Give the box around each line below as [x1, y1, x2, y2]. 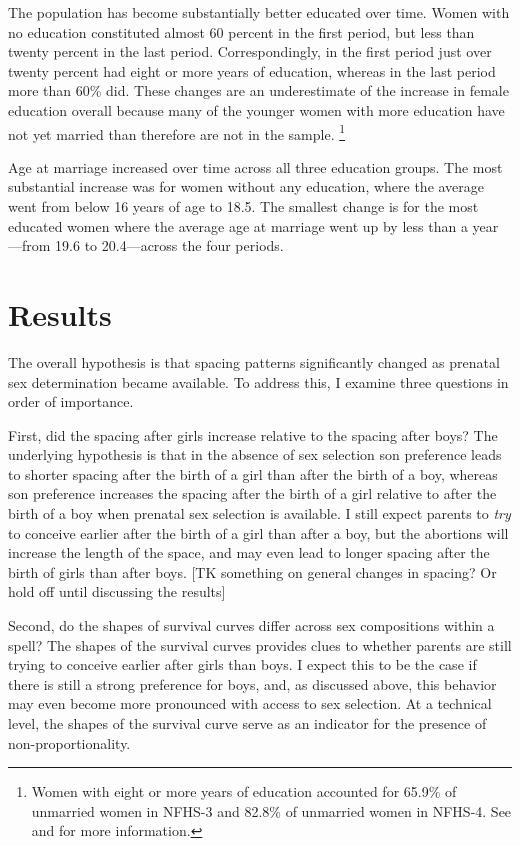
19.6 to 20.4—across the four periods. [55, 235, 284, 256]
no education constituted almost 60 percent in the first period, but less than [8, 21, 475, 42]
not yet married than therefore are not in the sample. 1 [8, 120, 346, 144]
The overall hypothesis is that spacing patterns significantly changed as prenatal [8, 351, 500, 372]
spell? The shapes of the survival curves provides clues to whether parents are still [8, 634, 512, 655]
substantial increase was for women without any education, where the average [8, 176, 485, 197]
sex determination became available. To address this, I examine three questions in [8, 371, 509, 392]
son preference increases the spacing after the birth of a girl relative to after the [8, 483, 497, 504]
